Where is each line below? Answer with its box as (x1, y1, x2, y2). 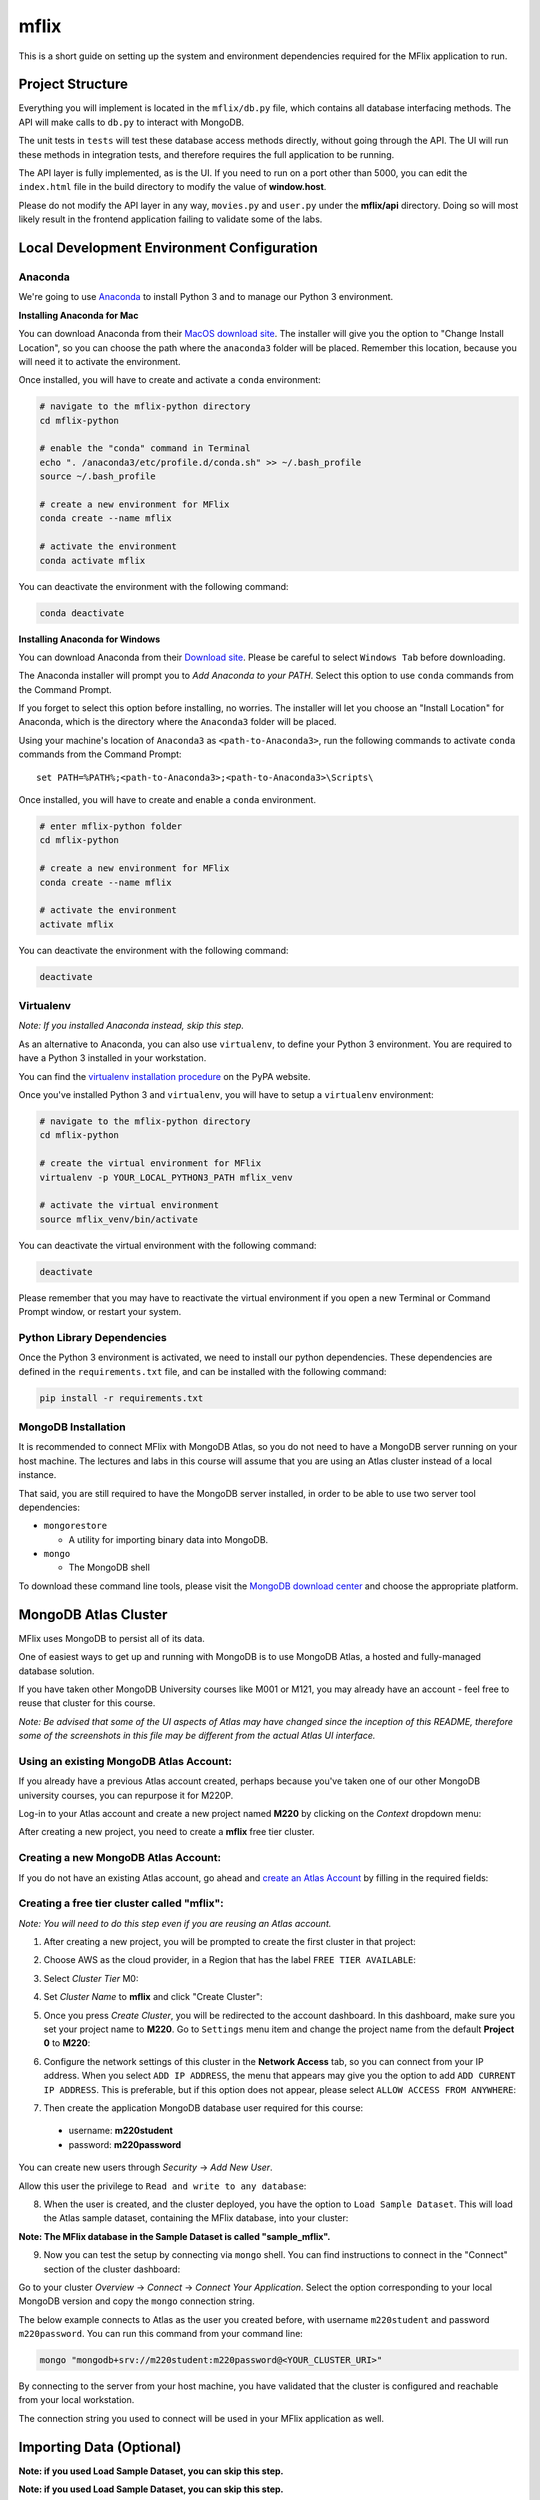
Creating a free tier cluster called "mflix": (18, 1896, 224, 1910)
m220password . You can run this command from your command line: (18, 2328, 304, 2340)
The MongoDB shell (68, 1561, 150, 1574)
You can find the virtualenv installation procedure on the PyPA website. (18, 1070, 311, 1082)
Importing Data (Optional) (18, 2438, 182, 2455)
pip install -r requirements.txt (39, 1392, 204, 1404)
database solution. (18, 1665, 95, 1677)
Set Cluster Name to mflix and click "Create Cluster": (43, 1991, 264, 2003)
